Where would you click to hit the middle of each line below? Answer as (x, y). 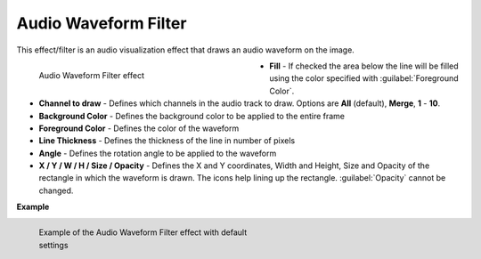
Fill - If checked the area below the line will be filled (364, 66)
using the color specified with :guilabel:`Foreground (364, 78)
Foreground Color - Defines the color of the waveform (139, 128)
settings (53, 245)
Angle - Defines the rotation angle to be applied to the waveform (158, 153)
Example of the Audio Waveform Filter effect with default (143, 232)
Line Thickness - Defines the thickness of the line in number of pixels (167, 141)
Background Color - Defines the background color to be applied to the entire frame (192, 116)
